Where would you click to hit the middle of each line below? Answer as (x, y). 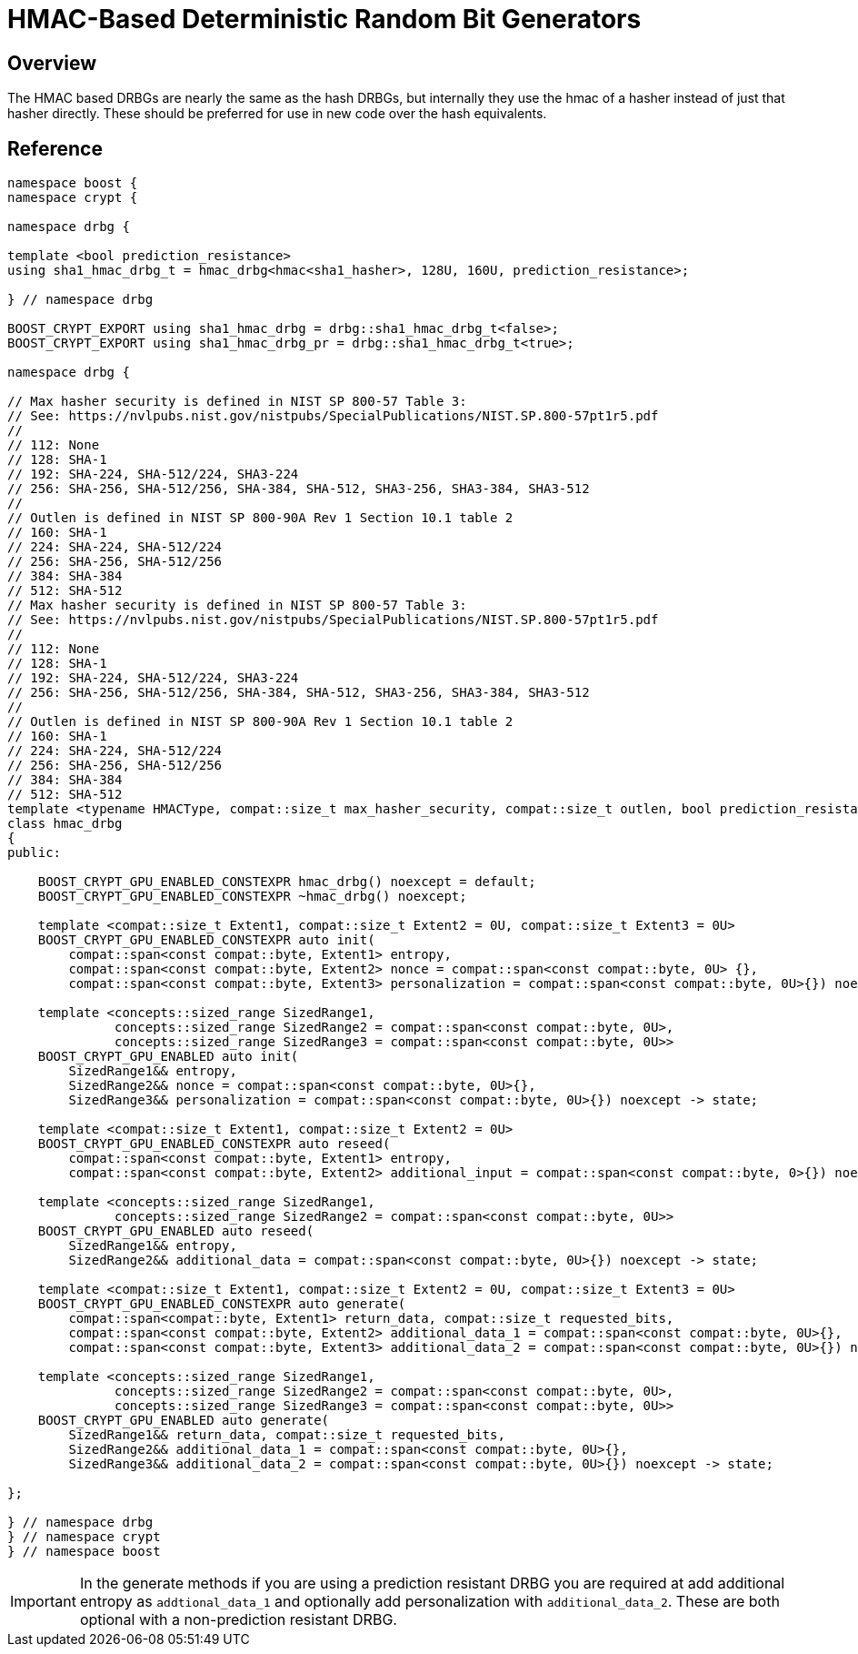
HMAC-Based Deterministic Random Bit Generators (324, 19)
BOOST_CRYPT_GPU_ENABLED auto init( (168, 1057)
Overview (52, 63)
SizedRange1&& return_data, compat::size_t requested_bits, (287, 1435)
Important (43, 1602)
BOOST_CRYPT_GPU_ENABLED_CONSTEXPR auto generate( (222, 1304)
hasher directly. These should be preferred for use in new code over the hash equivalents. (277, 114)
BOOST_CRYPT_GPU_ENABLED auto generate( (184, 1421)
